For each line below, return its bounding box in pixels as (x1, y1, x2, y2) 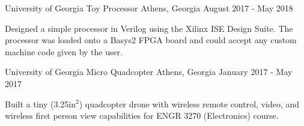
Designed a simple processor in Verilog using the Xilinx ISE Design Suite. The (5, 22, 293, 34)
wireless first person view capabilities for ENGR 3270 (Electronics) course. (5, 109, 279, 122)
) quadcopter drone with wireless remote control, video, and (79, 97, 300, 110)
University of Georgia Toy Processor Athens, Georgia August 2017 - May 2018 (5, 2, 293, 14)
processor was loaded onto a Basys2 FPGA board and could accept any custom (5, 34, 297, 46)
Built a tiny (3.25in (5, 97, 76, 110)
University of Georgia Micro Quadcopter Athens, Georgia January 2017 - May (5, 65, 293, 78)
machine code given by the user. (5, 45, 123, 58)
